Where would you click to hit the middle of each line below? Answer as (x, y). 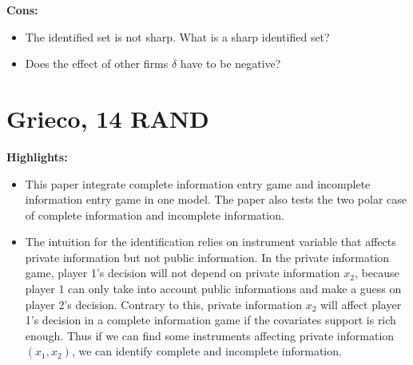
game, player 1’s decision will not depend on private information (183, 273)
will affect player (361, 304)
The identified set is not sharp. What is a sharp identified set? (177, 36)
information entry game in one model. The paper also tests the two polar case (216, 199)
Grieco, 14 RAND (108, 118)
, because (377, 273)
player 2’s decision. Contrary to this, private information (163, 304)
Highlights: (37, 156)
